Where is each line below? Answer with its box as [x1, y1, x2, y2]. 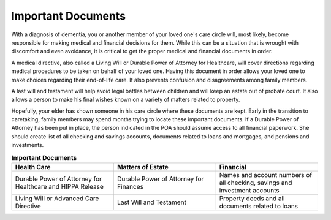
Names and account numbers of [219, 171, 313, 179]
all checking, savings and [219, 178, 292, 187]
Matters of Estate [117, 163, 169, 171]
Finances [117, 183, 144, 191]
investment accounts [219, 186, 280, 194]
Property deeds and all [219, 194, 285, 202]
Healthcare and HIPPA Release [15, 183, 104, 191]
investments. [11, 142, 44, 149]
